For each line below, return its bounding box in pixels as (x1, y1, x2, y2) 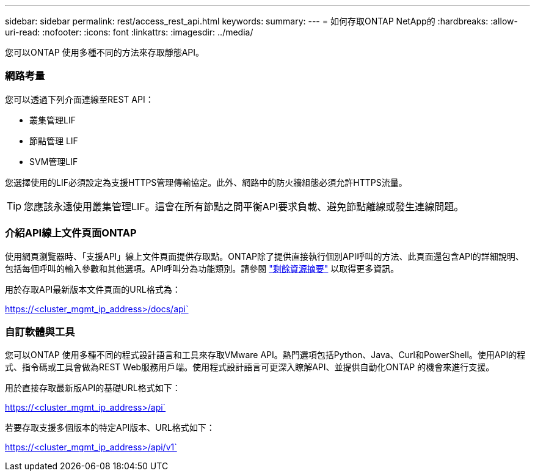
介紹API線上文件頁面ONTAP (5, 227, 137, 240)
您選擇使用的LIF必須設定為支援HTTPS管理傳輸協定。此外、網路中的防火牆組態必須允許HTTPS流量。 (5, 177, 407, 188)
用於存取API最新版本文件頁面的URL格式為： (5, 284, 181, 295)
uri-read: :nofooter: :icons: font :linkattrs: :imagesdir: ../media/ (5, 27, 253, 37)
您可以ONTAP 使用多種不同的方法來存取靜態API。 (5, 47, 204, 57)
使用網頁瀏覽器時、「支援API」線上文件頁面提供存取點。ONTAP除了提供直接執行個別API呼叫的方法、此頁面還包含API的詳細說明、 (5, 251, 524, 262)
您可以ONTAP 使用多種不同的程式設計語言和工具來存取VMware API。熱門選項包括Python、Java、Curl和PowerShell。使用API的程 (5, 350, 526, 361)
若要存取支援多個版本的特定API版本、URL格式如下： (5, 422, 215, 433)
